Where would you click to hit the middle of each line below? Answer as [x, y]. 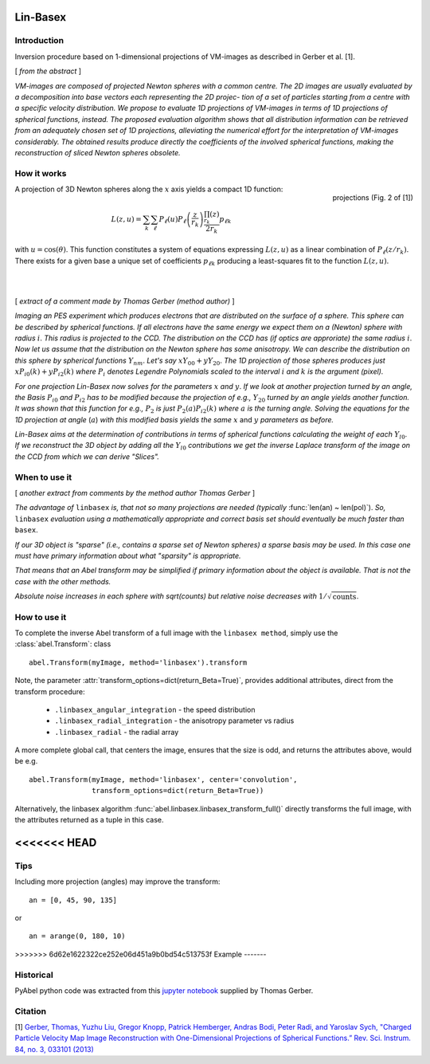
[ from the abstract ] [48, 71]
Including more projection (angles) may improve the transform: [117, 881]
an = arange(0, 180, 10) [77, 936]
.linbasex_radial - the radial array [117, 732]
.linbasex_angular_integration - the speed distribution [155, 709]
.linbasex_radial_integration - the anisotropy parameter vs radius [174, 720]
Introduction [39, 41]
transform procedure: [50, 691]
